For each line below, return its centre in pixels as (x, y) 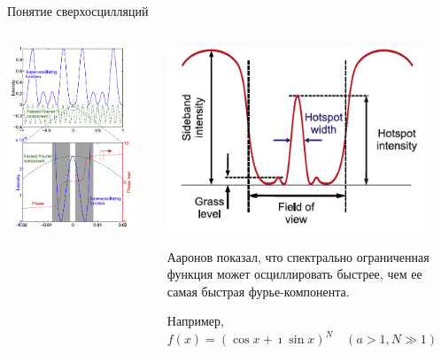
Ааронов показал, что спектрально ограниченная (298, 256)
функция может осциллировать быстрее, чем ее (294, 274)
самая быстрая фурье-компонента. (258, 291)
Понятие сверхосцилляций (78, 11)
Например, (195, 321)
